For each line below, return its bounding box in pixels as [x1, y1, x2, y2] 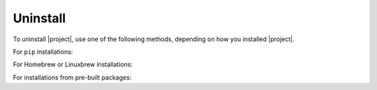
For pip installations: [13, 47, 73, 56]
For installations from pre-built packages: [13, 73, 132, 82]
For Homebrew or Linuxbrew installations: [13, 60, 133, 69]
